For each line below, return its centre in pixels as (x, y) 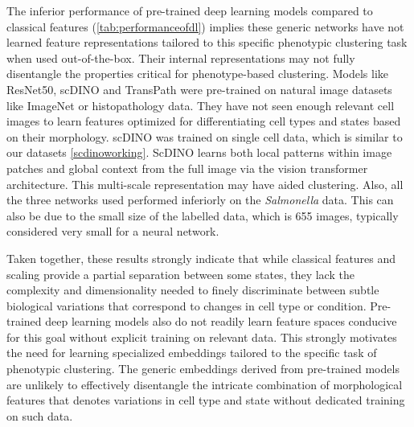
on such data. (40, 415)
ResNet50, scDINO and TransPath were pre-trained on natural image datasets (199, 89)
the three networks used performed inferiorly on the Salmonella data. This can (200, 200)
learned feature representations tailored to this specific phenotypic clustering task (207, 42)
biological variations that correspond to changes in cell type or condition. (187, 305)
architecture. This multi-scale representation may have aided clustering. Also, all (205, 184)
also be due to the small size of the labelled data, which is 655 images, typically (203, 215)
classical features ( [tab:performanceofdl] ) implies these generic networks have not (205, 26)
